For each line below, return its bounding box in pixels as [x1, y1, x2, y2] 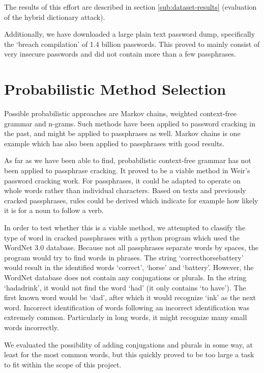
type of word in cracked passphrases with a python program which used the [4, 232, 240, 243]
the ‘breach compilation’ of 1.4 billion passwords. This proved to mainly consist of [4, 38, 260, 49]
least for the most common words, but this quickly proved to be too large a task [4, 349, 254, 360]
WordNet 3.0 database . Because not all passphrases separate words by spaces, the [4, 242, 259, 253]
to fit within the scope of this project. [4, 359, 122, 369]
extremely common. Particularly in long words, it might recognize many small [4, 312, 247, 323]
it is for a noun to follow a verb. [4, 205, 104, 216]
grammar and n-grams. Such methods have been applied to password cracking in [4, 118, 256, 128]
